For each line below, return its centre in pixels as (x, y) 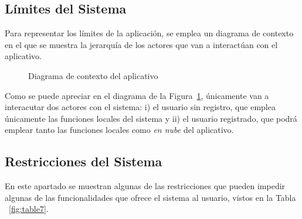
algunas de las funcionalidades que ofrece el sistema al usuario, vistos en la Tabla (150, 197)
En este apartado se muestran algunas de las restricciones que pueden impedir (145, 186)
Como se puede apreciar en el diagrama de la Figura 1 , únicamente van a (137, 95)
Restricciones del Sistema (84, 161)
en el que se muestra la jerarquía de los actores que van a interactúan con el (141, 44)
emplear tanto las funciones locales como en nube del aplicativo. (119, 130)
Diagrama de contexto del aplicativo (93, 75)
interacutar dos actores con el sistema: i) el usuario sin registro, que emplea (140, 107)
